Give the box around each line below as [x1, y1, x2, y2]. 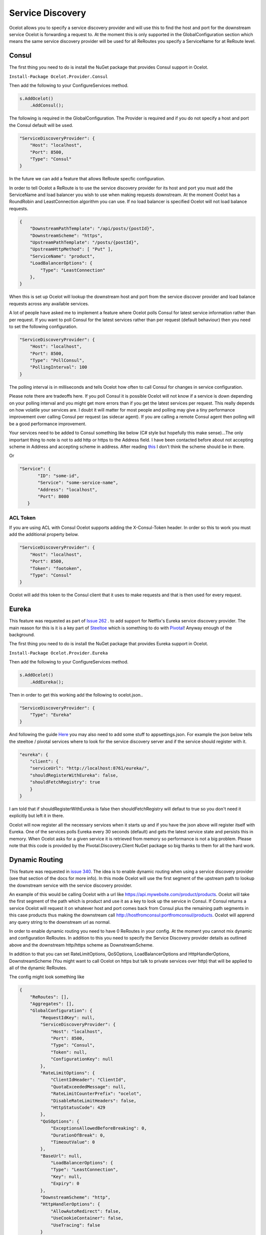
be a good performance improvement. [9, 420, 87, 427]
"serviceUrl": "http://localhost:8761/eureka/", [30, 766, 150, 771]
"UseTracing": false [50, 1222, 100, 1228]
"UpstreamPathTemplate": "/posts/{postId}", [30, 240, 139, 246]
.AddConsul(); [30, 103, 64, 108]
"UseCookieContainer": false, [50, 1215, 124, 1221]
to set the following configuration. [9, 324, 78, 329]
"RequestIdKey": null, [40, 1015, 96, 1020]
